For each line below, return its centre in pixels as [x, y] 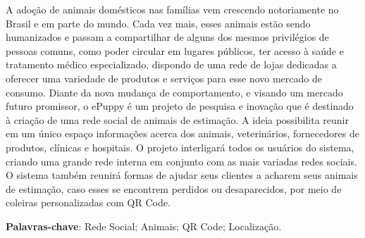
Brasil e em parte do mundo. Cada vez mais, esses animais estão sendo [158, 23]
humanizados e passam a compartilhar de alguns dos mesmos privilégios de [167, 37]
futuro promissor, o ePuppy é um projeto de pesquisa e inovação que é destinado [180, 106]
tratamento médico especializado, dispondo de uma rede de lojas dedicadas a [171, 64]
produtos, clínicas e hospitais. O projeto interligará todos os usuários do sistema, [180, 147]
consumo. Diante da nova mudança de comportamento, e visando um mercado [174, 92]
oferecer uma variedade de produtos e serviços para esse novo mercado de [164, 78]
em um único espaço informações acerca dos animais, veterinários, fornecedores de [182, 133]
